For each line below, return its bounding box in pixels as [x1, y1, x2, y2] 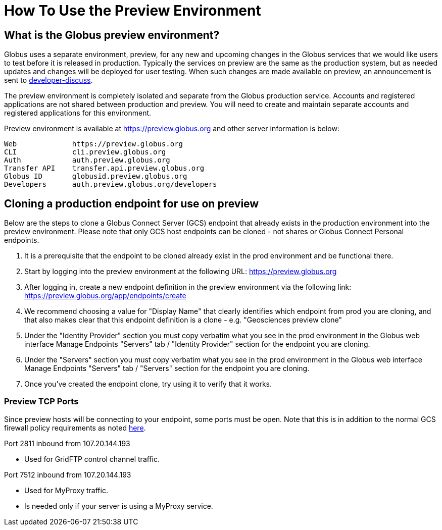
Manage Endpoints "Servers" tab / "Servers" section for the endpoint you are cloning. [24, 364, 310, 373]
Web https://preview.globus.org [4, 140, 183, 148]
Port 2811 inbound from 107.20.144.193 [4, 439, 130, 448]
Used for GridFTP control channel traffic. [24, 454, 160, 463]
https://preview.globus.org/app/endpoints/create [24, 291, 186, 300]
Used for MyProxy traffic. [24, 486, 108, 495]
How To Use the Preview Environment [4, 2, 261, 19]
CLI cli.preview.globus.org [4, 148, 166, 156]
